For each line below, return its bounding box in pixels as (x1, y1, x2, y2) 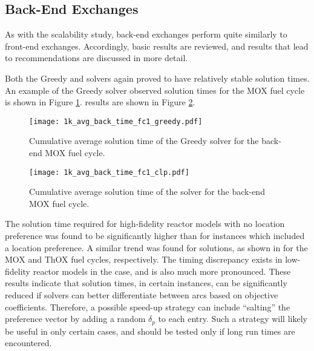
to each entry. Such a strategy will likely (158, 312, 307, 325)
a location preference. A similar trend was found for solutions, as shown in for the (5, 241, 308, 254)
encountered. (5, 336, 52, 349)
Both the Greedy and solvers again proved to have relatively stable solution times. (5, 71, 310, 84)
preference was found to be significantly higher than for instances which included (5, 229, 305, 242)
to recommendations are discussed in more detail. (5, 51, 188, 64)
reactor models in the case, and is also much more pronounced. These (33, 264, 291, 277)
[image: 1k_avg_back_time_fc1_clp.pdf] (29, 168, 189, 177)
